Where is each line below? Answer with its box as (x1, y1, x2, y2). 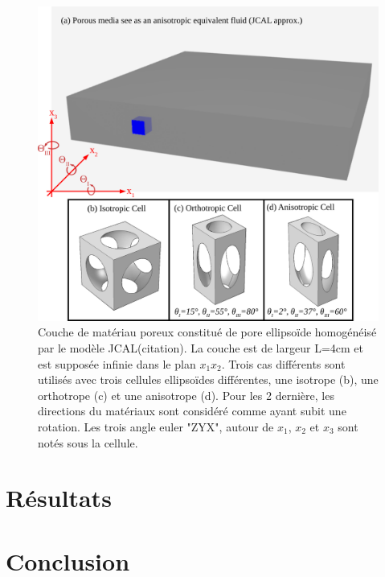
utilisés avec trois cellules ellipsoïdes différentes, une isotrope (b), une (38, 371, 379, 388)
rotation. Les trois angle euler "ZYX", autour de (38, 418, 274, 435)
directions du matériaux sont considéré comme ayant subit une (38, 402, 346, 419)
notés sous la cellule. (38, 434, 138, 451)
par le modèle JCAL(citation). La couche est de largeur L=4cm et (38, 340, 363, 357)
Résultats (6, 481, 112, 514)
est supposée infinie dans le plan (38, 355, 196, 372)
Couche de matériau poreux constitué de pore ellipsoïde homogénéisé (38, 324, 377, 340)
